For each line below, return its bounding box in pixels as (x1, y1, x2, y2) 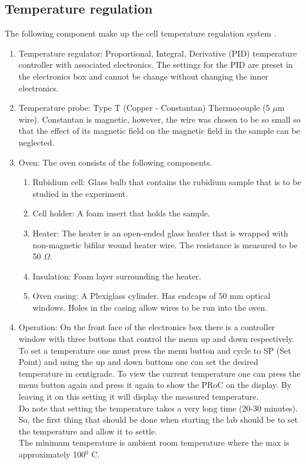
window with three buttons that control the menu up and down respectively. (18, 333, 294, 345)
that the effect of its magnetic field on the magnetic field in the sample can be (18, 124, 300, 137)
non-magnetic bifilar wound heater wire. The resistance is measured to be (32, 238, 298, 251)
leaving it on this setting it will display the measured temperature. (18, 390, 259, 403)
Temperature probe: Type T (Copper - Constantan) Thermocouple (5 (18, 101, 270, 114)
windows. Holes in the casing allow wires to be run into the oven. (32, 301, 268, 313)
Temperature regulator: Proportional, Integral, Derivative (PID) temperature (18, 47, 297, 59)
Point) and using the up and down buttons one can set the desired (18, 356, 258, 368)
